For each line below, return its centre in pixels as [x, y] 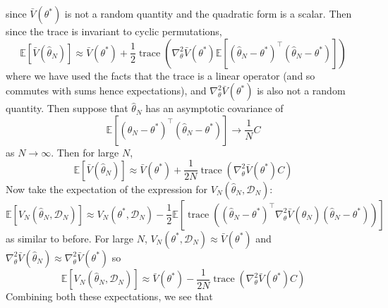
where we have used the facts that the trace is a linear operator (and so [160, 75]
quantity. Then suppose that [67, 108]
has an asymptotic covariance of [214, 108]
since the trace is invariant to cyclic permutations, [114, 31]
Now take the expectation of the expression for [107, 189]
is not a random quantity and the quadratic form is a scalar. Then [208, 13]
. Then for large [85, 152]
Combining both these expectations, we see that [109, 296]
